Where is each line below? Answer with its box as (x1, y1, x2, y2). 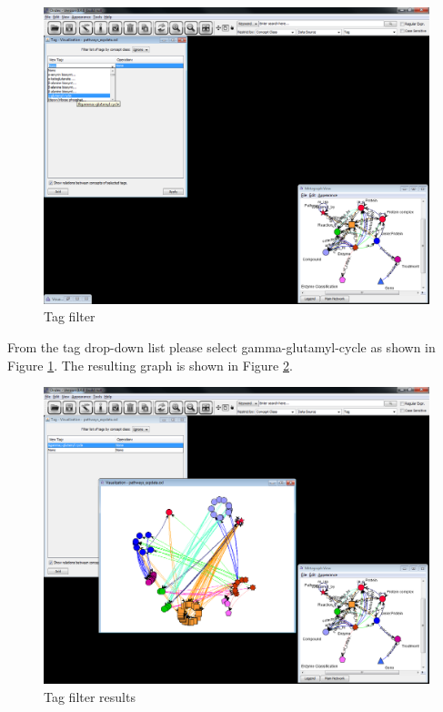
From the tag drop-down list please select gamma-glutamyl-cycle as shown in (7, 338, 436, 357)
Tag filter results (44, 687, 136, 706)
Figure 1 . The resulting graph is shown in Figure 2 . (7, 355, 293, 374)
